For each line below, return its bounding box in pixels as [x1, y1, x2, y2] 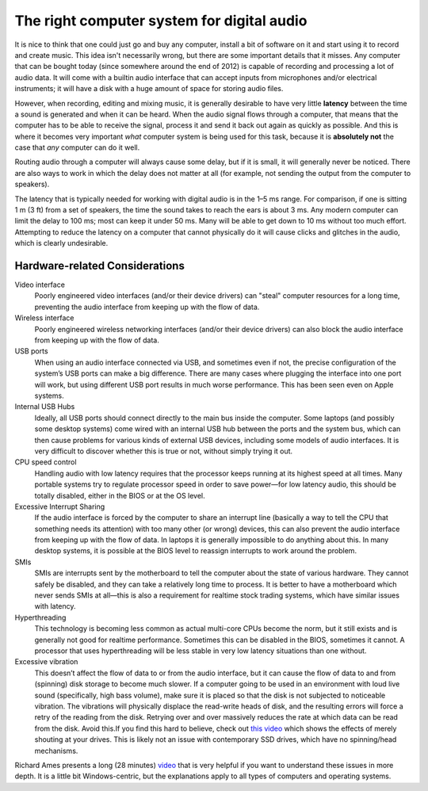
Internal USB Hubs [14, 402, 75, 411]
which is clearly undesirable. [14, 239, 109, 248]
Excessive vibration [14, 657, 78, 667]
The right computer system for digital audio [14, 12, 308, 29]
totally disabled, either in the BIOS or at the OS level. [34, 491, 205, 500]
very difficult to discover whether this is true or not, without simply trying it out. [34, 446, 293, 456]
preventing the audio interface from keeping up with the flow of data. [34, 302, 260, 311]
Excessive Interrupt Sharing [14, 502, 105, 511]
